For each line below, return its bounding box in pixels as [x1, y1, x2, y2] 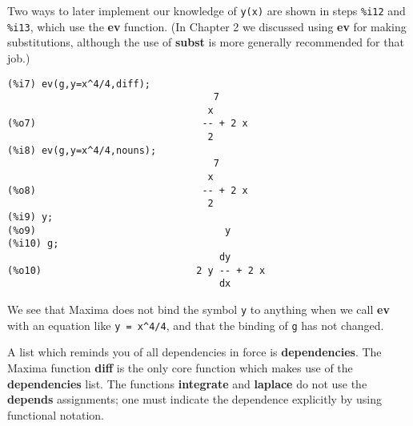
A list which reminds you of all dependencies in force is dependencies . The [7, 344, 382, 360]
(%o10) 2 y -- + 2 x [7, 264, 266, 276]
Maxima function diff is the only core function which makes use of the [7, 359, 353, 376]
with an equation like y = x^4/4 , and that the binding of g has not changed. [7, 316, 384, 333]
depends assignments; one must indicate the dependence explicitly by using [7, 391, 383, 408]
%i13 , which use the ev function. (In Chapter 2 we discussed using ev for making [7, 18, 407, 34]
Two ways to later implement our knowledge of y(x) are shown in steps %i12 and [7, 2, 406, 18]
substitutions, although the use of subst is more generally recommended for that [7, 34, 404, 50]
